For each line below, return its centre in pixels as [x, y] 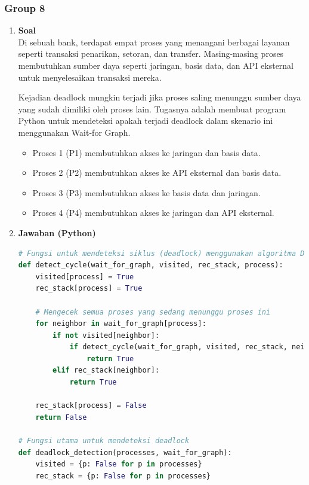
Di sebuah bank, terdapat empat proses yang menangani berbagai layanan [154, 42]
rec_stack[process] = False [91, 406]
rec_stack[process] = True [89, 289]
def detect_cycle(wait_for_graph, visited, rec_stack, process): [151, 265]
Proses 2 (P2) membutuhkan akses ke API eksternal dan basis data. [157, 173]
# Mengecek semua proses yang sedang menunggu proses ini [153, 312]
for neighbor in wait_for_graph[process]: [121, 324]
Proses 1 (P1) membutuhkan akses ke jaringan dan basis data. [146, 152]
